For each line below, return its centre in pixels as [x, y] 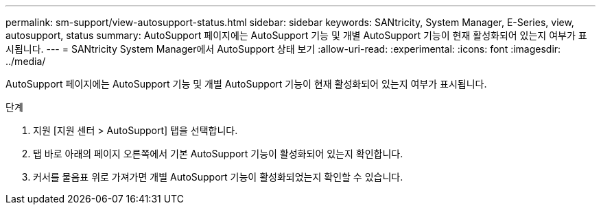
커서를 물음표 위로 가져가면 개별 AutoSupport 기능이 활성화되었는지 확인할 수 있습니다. [218, 177]
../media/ [26, 61]
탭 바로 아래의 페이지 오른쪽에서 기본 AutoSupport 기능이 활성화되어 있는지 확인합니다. [218, 154]
